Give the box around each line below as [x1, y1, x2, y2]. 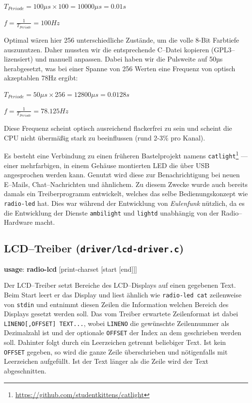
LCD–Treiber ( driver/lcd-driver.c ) [4, 241, 184, 256]
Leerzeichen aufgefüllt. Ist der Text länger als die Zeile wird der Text [4, 356, 209, 366]
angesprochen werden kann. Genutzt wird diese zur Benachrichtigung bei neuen [4, 170, 240, 180]
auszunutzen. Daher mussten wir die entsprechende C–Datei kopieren [4, 44, 209, 54]
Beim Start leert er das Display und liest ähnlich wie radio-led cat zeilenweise [4, 289, 242, 299]
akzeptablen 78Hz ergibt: [4, 73, 78, 83]
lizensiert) [4, 54, 33, 64]
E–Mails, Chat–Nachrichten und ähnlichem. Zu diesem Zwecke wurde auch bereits [4, 179, 248, 189]
